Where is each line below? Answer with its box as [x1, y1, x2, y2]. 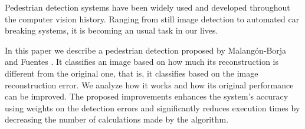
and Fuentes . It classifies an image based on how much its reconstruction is [5, 55, 279, 68]
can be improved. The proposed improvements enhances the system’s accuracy [5, 90, 288, 102]
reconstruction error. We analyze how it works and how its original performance [5, 78, 294, 91]
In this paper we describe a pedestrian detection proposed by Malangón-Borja [5, 44, 287, 56]
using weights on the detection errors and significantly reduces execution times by [5, 101, 300, 114]
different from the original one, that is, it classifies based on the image [5, 67, 258, 79]
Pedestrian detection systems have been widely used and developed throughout [5, 1, 290, 13]
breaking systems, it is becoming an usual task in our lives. [5, 24, 218, 37]
